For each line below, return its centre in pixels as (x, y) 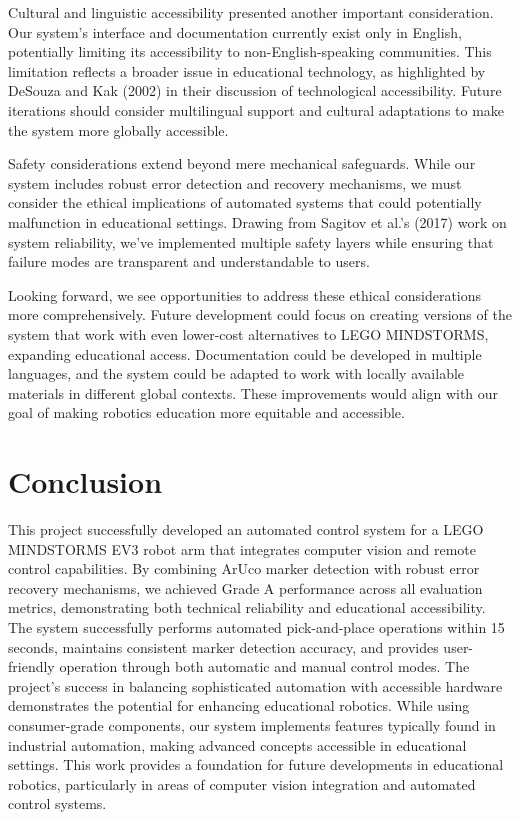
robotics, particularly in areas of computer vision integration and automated (242, 783)
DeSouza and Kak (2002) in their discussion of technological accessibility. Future (255, 90)
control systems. (57, 803)
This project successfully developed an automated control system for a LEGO (246, 529)
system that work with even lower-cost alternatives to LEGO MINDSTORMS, (248, 333)
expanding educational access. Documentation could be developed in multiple (245, 353)
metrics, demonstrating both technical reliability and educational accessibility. (247, 607)
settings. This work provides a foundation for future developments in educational (256, 764)
